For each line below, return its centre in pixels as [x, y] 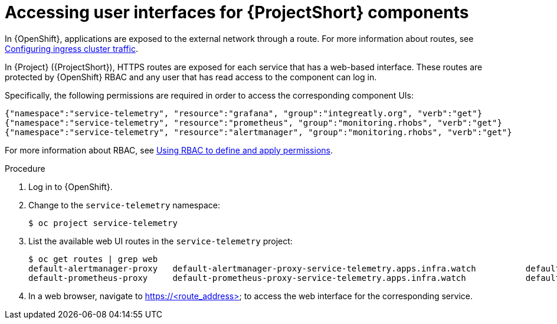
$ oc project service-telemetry [103, 223]
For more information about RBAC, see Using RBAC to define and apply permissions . [169, 150]
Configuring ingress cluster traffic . [71, 48]
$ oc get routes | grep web [93, 259]
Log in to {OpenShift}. [71, 186]
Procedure [25, 168]
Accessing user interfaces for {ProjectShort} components [237, 12]
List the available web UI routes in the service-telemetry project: [160, 241]
